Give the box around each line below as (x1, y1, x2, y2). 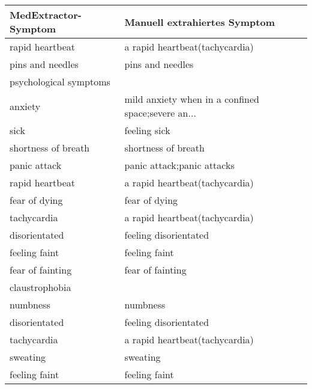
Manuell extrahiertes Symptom (124, 14, 275, 29)
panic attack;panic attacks (124, 158, 235, 172)
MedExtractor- (10, 8, 82, 22)
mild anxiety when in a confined (124, 92, 259, 106)
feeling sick (124, 123, 170, 137)
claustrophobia (10, 280, 71, 294)
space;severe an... (124, 106, 196, 120)
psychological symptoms (10, 75, 110, 88)
